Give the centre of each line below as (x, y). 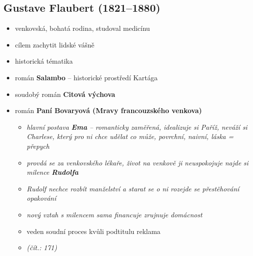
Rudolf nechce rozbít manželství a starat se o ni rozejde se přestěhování (133, 188)
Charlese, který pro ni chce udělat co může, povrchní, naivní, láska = (130, 136)
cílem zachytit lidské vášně (55, 44)
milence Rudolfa (53, 172)
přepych (38, 146)
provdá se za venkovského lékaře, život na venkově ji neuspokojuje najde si (138, 162)
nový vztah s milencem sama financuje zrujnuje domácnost (115, 214)
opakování (41, 198)
